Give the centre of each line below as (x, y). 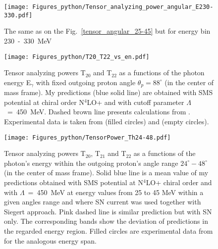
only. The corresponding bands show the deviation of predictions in (106, 221)
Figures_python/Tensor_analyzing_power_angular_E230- (123, 7)
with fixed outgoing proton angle (86, 82)
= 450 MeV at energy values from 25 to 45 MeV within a (116, 192)
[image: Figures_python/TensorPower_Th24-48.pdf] (87, 137)
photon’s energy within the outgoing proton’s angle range (91, 163)
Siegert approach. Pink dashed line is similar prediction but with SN (108, 211)
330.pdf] (18, 15)
